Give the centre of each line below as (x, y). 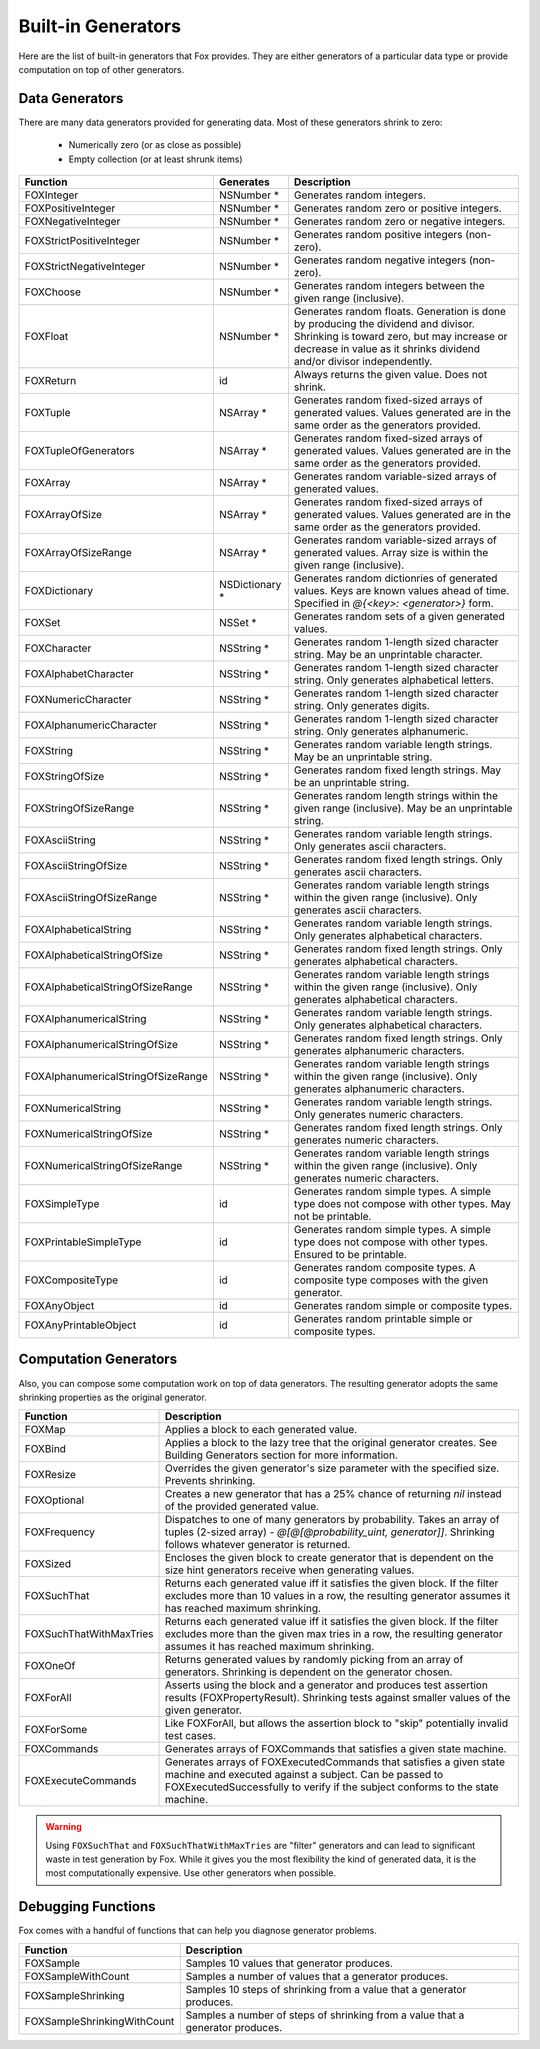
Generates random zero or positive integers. (397, 208)
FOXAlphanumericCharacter (91, 725)
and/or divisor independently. (363, 362)
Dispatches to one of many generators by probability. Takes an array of (332, 1520)
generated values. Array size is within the (391, 553)
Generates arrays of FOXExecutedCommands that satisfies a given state (334, 1762)
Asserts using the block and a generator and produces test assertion (326, 1685)
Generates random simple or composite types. (403, 1306)
